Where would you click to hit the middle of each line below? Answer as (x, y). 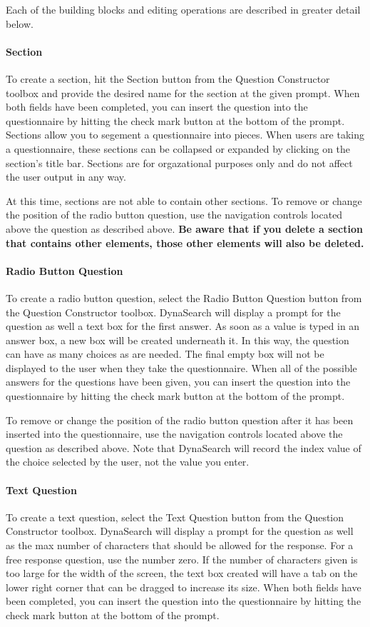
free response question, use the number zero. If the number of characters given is (182, 559)
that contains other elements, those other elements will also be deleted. (185, 242)
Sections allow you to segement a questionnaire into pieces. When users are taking (185, 135)
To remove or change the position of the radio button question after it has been (180, 420)
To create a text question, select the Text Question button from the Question (175, 517)
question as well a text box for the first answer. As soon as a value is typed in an (183, 326)
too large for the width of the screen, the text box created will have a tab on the (182, 573)
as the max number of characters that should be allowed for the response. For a (180, 545)
